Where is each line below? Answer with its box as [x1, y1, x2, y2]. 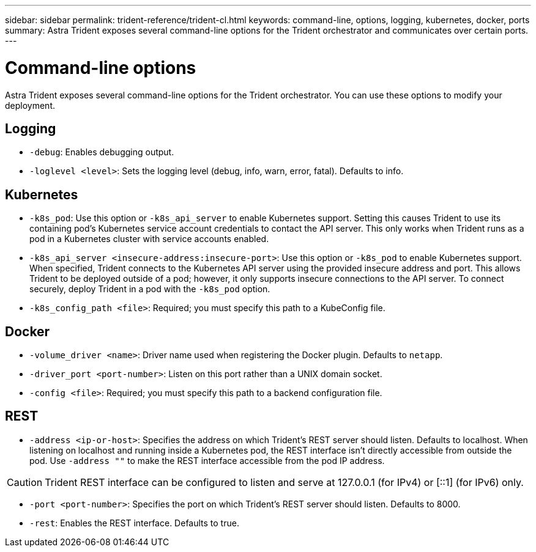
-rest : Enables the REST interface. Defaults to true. [29, 517, 239, 528]
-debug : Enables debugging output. [29, 147, 174, 158]
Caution [7, 476, 43, 488]
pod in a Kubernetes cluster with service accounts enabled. [29, 234, 269, 245]
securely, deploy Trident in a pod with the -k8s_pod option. [29, 284, 270, 295]
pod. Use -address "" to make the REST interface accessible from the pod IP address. [29, 455, 385, 466]
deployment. [5, 100, 55, 111]
